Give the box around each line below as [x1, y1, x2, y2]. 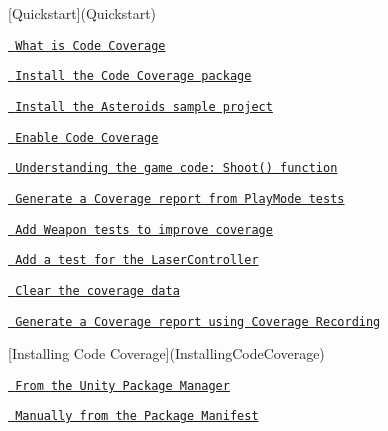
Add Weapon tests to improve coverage [15, 222, 273, 237]
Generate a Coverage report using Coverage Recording [15, 314, 381, 329]
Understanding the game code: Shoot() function [15, 161, 338, 176]
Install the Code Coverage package [15, 69, 252, 84]
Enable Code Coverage [15, 130, 159, 145]
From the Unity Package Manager [15, 378, 230, 393]
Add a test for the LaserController [15, 253, 259, 268]
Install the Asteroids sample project [15, 99, 273, 114]
